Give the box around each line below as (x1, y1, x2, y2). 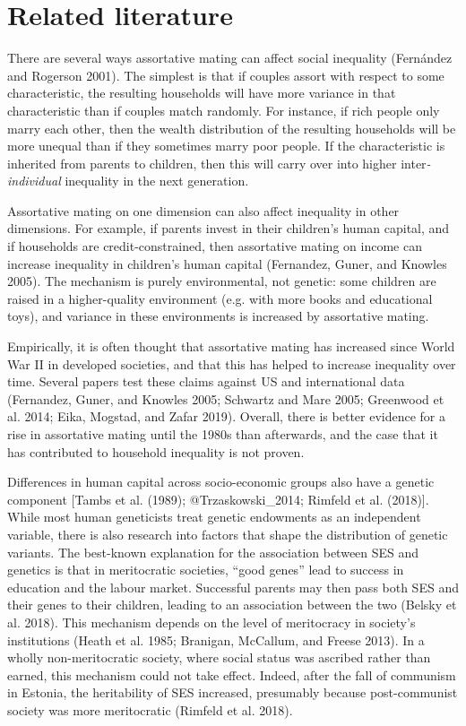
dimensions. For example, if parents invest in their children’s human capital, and (7, 219, 450, 238)
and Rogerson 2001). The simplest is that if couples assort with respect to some (7, 65, 444, 84)
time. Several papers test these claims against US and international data (7, 372, 405, 391)
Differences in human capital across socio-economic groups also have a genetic (7, 472, 435, 491)
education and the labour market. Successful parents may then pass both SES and (7, 577, 459, 596)
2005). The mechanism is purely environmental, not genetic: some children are (7, 272, 436, 290)
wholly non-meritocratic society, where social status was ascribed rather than (7, 648, 431, 667)
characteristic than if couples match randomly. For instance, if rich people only (7, 100, 440, 119)
